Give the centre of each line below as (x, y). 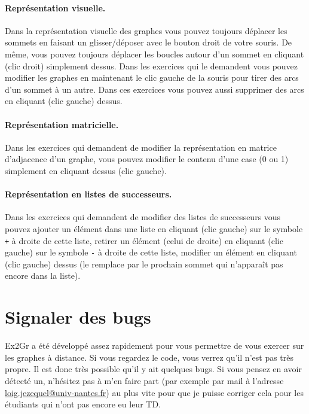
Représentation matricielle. (62, 124)
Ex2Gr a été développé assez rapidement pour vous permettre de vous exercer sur (154, 345)
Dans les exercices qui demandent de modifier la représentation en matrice (141, 147)
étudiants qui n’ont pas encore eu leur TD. (83, 404)
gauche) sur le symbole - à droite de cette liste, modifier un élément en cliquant (151, 252)
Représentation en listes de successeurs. (88, 194)
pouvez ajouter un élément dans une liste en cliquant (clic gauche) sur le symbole (154, 228)
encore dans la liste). (43, 276)
